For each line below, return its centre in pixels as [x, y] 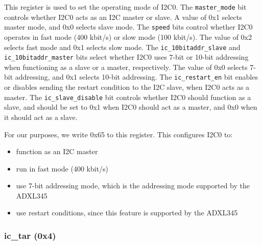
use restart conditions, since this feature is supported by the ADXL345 [127, 213]
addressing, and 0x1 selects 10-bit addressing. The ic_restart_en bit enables [136, 77]
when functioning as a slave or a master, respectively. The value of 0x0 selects [126, 67]
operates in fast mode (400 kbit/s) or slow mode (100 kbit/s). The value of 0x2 [128, 36]
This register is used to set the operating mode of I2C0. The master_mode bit [125, 7]
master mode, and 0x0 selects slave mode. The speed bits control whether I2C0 [128, 27]
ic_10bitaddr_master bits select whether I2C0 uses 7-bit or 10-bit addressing [126, 57]
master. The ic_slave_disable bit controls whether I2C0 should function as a [128, 97]
